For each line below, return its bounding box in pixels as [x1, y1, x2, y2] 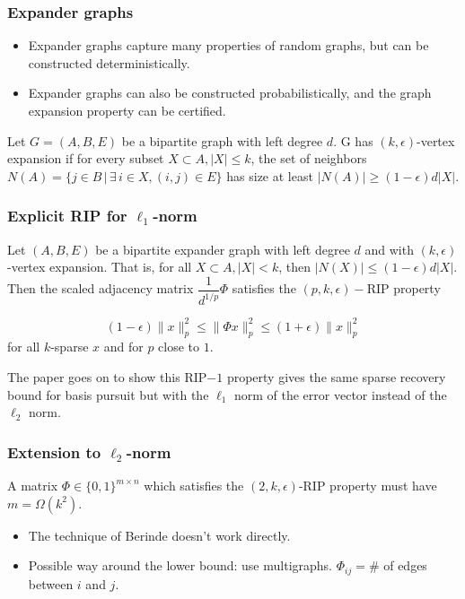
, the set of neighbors [250, 149, 367, 168]
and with [364, 239, 414, 258]
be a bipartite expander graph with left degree [95, 239, 350, 258]
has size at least [226, 166, 313, 185]
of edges [383, 556, 427, 575]
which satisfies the [144, 476, 244, 495]
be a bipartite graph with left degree [121, 131, 323, 150]
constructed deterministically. [28, 53, 190, 72]
